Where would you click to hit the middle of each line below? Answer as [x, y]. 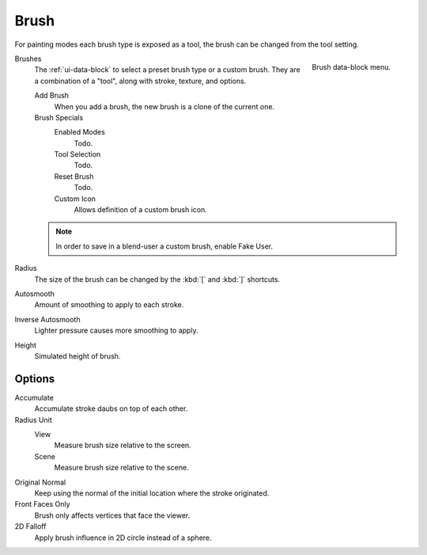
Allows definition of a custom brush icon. [140, 210]
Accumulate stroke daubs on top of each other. [111, 409]
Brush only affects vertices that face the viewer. [112, 515]
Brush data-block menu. [351, 67]
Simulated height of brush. [77, 355]
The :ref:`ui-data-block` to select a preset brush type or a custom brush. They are [167, 70]
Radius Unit [34, 420]
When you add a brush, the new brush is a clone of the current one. [164, 106]
